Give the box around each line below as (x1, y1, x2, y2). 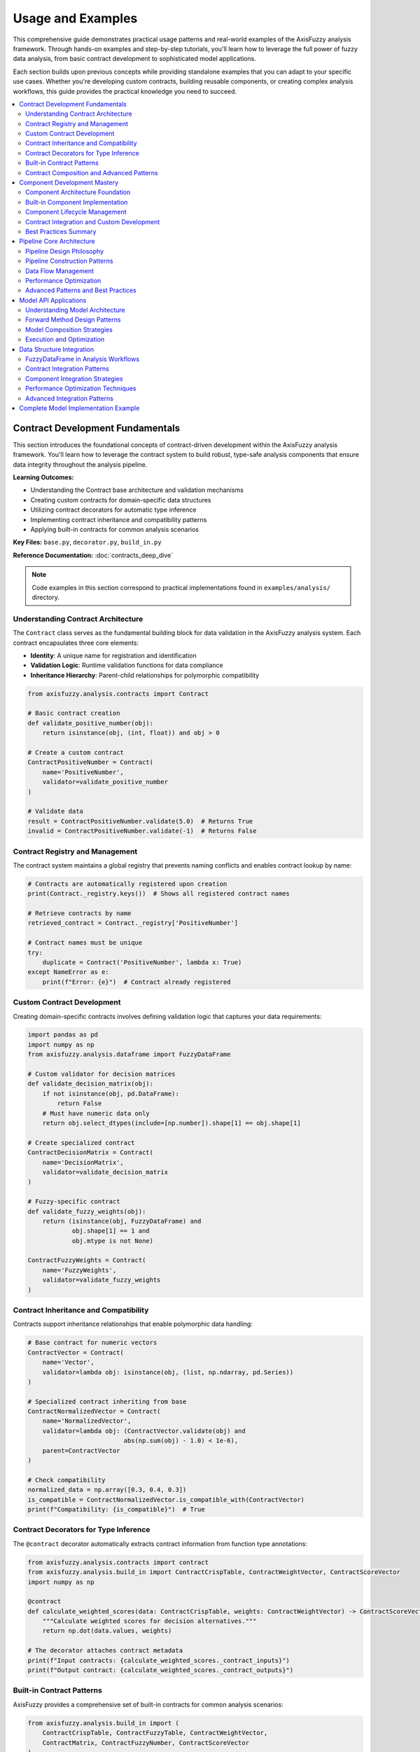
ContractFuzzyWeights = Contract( (27, 1257, 146, 1264)
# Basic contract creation (27, 709, 120, 718)
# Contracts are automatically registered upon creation (27, 880, 227, 888)
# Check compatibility (27, 1476, 106, 1484)
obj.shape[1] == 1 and (71, 1227, 150, 1235)
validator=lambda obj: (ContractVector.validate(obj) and (42, 1427, 246, 1435)
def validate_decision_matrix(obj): (27, 1080, 154, 1088)
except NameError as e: (27, 968, 110, 976)
